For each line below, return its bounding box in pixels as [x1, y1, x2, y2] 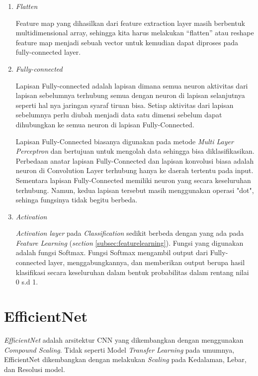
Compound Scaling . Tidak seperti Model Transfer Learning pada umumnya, [4, 344, 235, 355]
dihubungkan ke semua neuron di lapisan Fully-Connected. [15, 119, 194, 129]
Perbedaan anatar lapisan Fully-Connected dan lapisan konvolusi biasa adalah [15, 155, 254, 166]
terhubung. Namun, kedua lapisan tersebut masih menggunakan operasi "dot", [15, 185, 254, 195]
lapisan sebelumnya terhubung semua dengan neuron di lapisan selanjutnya [15, 90, 245, 100]
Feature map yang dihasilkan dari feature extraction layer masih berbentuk [15, 17, 245, 28]
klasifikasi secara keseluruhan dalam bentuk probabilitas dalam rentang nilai [15, 267, 249, 277]
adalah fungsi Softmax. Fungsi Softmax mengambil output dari [15, 247, 208, 258]
